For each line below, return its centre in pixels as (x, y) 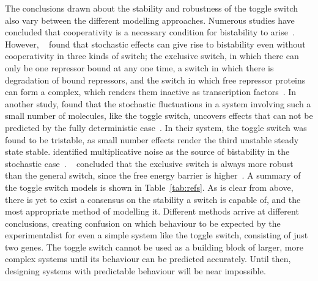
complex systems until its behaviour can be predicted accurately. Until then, (148, 259)
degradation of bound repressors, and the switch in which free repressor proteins (155, 80)
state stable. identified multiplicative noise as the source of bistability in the (147, 151)
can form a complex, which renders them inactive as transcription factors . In (151, 92)
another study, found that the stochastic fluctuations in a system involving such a (158, 103)
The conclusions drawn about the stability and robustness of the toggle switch (151, 8)
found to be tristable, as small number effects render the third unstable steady (152, 139)
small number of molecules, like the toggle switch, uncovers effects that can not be (159, 116)
